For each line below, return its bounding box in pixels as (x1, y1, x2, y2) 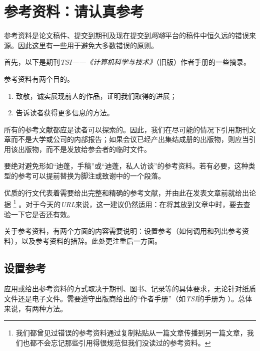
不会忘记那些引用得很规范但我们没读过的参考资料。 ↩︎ (36, 337, 211, 347)
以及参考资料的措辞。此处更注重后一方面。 (21, 235, 161, 246)
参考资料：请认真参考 (4, 1, 144, 22)
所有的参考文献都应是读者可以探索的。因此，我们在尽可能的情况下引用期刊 (4, 124, 249, 134)
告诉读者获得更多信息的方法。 (15, 107, 114, 118)
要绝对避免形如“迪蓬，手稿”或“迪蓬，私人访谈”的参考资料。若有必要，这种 (4, 160, 248, 171)
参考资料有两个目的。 (4, 73, 74, 84)
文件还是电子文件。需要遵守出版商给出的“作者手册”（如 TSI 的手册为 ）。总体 (4, 293, 252, 304)
